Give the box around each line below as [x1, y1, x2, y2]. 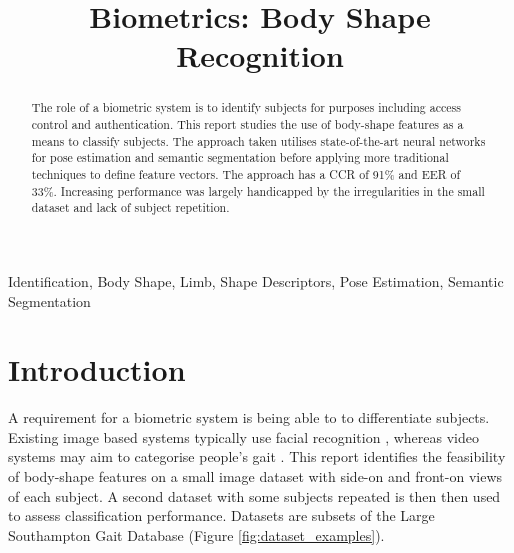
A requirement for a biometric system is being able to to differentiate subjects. [8, 407, 490, 428]
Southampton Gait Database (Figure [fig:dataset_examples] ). [8, 524, 385, 545]
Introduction [8, 349, 186, 390]
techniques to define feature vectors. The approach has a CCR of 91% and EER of [31, 165, 461, 182]
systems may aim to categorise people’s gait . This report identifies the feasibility [8, 446, 506, 467]
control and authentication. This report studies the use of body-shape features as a [31, 116, 464, 133]
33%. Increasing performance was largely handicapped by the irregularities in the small [31, 182, 485, 199]
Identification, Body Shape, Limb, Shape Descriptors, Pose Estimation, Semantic [8, 270, 504, 291]
